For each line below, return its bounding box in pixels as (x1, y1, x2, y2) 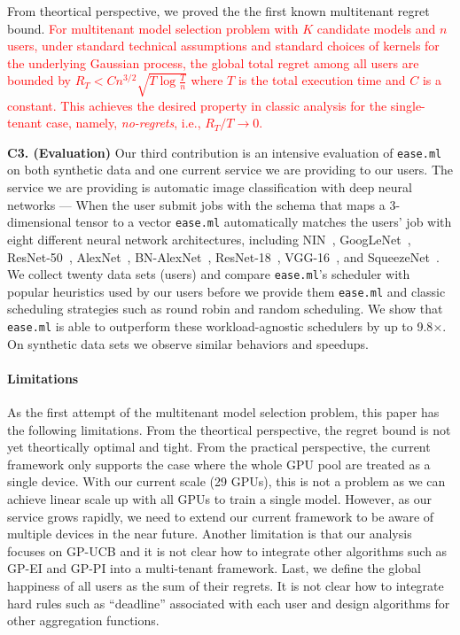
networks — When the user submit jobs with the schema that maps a (7, 195, 386, 213)
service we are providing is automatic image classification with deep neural (7, 178, 412, 197)
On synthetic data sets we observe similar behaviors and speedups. (7, 334, 369, 352)
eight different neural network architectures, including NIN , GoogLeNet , (7, 229, 411, 248)
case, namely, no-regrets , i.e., (45, 113, 201, 132)
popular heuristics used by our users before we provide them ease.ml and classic (7, 282, 446, 300)
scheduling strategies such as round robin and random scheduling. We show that (7, 299, 443, 318)
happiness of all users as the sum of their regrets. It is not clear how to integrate (7, 576, 444, 594)
